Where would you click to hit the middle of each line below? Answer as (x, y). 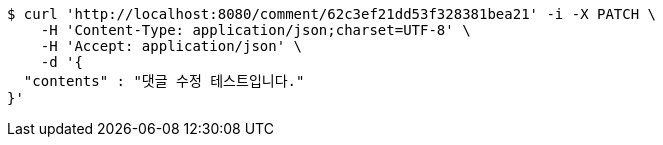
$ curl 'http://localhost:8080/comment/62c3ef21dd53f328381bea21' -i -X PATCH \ (332, 14)
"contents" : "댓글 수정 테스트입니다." (164, 81)
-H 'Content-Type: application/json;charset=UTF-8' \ (255, 30)
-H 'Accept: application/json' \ (171, 46)
